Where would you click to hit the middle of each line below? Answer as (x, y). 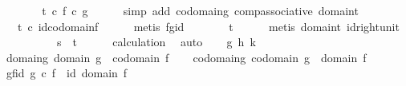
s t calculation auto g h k (156, 42)
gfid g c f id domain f (67, 73)
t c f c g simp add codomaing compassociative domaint (200, 10)
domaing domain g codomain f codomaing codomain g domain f (186, 57)
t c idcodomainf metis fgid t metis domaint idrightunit (208, 26)
